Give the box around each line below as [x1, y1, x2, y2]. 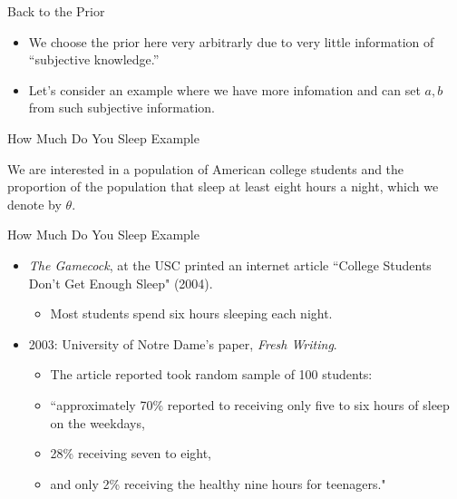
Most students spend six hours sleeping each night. [50, 304, 333, 323]
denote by [7, 194, 62, 213]
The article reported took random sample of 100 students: [50, 365, 373, 384]
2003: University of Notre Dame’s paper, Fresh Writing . [28, 334, 337, 353]
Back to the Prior [7, 2, 105, 20]
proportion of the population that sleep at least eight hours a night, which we [7, 177, 439, 196]
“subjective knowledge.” [28, 50, 160, 69]
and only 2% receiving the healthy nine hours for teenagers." [50, 474, 386, 493]
